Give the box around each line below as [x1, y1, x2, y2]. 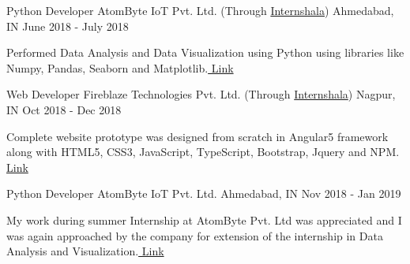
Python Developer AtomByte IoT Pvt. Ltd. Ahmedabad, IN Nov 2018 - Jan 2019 [6, 185, 401, 202]
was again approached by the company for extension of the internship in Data [6, 227, 383, 244]
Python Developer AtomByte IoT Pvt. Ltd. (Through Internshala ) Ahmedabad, [6, 2, 394, 18]
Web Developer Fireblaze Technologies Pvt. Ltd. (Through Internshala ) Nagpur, [6, 86, 396, 102]
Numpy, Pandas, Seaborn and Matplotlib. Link [6, 59, 234, 76]
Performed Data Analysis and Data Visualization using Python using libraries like [6, 44, 404, 61]
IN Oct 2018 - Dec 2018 [6, 101, 122, 117]
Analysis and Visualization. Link [6, 243, 164, 259]
